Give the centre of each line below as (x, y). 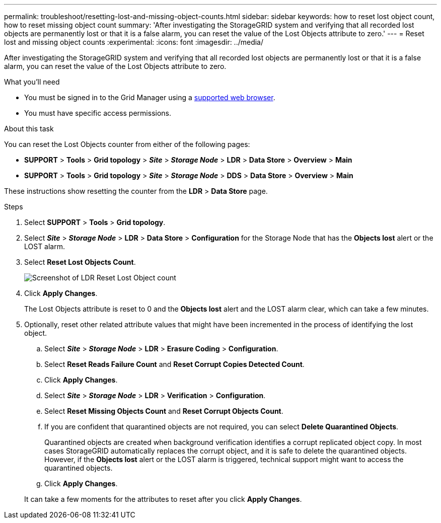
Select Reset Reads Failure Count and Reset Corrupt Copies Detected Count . (174, 364)
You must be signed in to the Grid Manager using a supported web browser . (150, 97)
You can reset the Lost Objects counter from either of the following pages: (127, 144)
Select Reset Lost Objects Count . (80, 262)
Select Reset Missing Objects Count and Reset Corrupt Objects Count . (164, 411)
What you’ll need (32, 82)
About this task (29, 129)
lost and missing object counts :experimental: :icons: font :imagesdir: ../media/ (134, 42)
